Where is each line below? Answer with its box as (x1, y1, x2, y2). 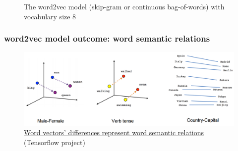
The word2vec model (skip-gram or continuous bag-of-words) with (24, 1, 225, 11)
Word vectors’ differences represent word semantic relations (24, 127, 204, 138)
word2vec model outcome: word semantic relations (4, 32, 210, 45)
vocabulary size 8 (24, 11, 76, 21)
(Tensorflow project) (24, 137, 85, 147)
